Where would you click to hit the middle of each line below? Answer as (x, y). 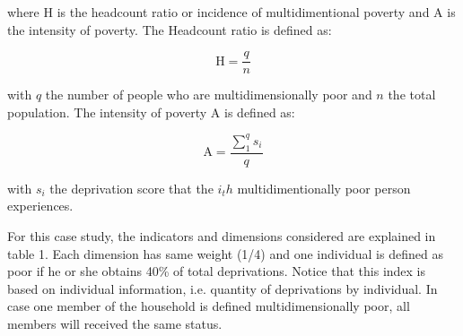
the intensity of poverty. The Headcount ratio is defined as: (170, 29)
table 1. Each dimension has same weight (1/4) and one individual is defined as (225, 253)
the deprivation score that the (131, 188)
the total (412, 95)
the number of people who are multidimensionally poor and (209, 95)
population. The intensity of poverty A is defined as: (151, 112)
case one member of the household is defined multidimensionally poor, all (209, 306)
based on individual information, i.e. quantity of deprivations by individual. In (223, 288)
